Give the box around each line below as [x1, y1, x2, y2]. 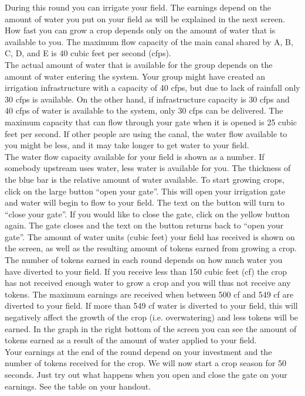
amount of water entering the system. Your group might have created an [5, 70, 266, 82]
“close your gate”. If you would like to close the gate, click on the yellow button [5, 207, 290, 220]
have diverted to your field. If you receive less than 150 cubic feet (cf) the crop [5, 265, 287, 277]
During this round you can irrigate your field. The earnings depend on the [5, 1, 272, 13]
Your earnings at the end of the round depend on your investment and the [5, 345, 272, 357]
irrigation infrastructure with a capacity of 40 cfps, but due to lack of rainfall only [5, 81, 300, 94]
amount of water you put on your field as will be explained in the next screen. [5, 12, 285, 25]
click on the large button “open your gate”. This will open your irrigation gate [5, 185, 286, 197]
